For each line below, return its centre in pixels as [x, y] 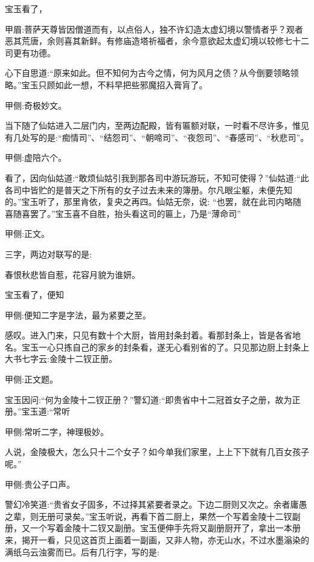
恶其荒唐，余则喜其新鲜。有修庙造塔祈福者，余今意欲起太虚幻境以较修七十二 [157, 41]
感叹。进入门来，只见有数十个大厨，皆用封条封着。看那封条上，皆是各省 [149, 335]
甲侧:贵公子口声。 [40, 484]
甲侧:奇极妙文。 [36, 105]
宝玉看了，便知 [34, 295]
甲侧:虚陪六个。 [36, 157]
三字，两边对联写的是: [48, 254]
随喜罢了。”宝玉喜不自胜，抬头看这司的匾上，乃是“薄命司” [127, 213]
